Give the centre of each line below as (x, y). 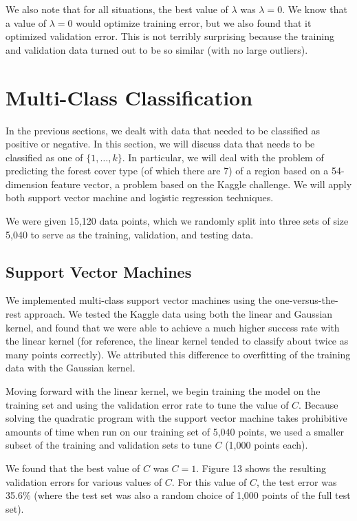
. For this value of (209, 481)
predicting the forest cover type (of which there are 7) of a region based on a (167, 171)
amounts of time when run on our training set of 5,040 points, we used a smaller (175, 431)
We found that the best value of (73, 468)
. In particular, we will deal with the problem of (223, 157)
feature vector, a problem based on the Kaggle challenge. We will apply (202, 184)
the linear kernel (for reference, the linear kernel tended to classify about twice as (177, 341)
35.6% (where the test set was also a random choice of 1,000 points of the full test (178, 495)
